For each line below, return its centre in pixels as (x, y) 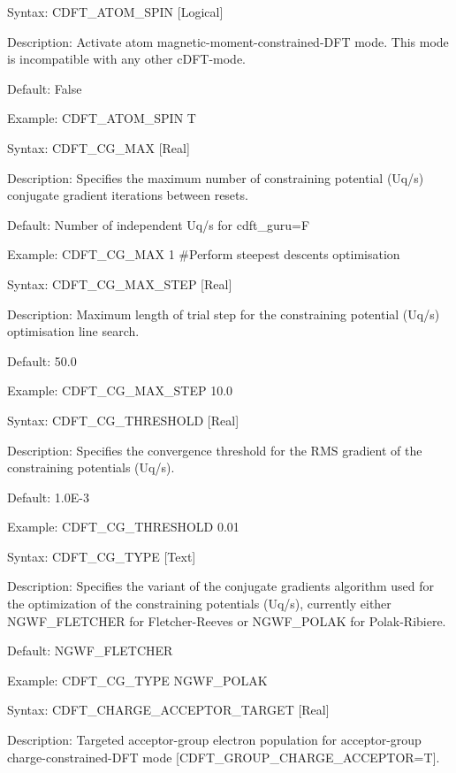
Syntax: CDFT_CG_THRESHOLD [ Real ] (123, 420)
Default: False (45, 88)
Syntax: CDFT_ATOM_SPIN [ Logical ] (115, 11)
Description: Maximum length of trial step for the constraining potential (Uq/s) (224, 314)
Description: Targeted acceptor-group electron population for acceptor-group (214, 740)
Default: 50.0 (42, 360)
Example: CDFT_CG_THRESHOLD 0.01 (123, 527)
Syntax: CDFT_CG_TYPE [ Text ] (102, 556)
